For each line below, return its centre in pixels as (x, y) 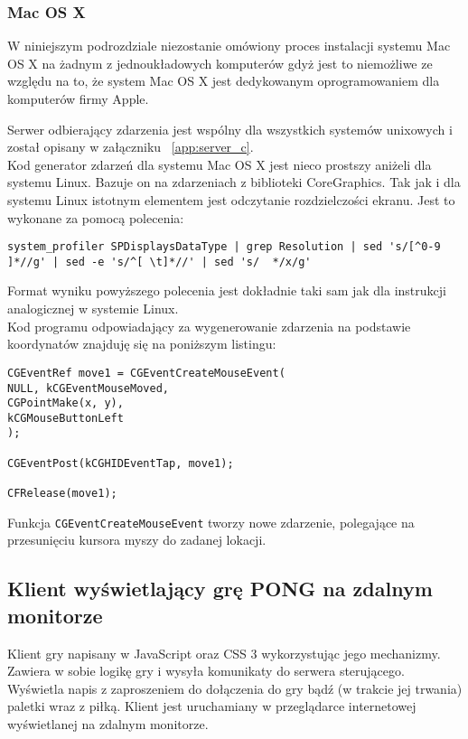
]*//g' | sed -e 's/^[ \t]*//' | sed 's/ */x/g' (159, 262)
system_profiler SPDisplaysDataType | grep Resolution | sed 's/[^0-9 (224, 247)
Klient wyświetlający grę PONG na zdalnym (220, 589)
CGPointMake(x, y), (66, 403)
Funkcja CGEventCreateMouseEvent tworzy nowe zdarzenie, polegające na (211, 522)
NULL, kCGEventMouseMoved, (88, 388)
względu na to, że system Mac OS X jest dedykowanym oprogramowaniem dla (224, 81)
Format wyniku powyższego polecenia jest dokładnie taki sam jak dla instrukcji (227, 290)
